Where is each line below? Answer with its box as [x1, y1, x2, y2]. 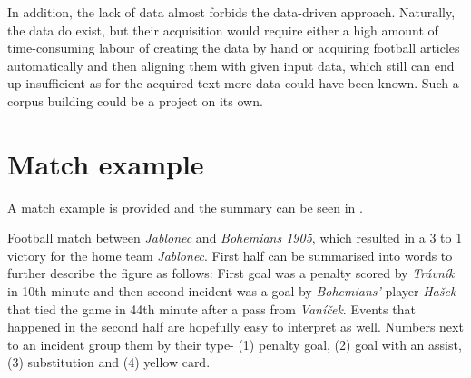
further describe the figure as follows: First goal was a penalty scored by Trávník [7, 264, 455, 283]
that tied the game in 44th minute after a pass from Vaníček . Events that [7, 299, 416, 318]
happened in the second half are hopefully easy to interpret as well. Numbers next [7, 317, 464, 336]
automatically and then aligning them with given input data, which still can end [7, 55, 455, 75]
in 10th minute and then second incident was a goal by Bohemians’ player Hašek [7, 282, 456, 301]
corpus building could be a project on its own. [7, 91, 263, 110]
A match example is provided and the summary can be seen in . [7, 197, 363, 216]
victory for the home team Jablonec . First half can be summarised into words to [7, 245, 453, 264]
